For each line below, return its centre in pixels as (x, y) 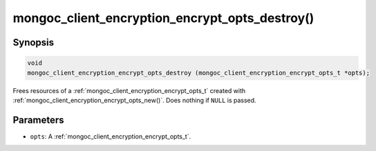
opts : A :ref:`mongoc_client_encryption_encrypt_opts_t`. (111, 136)
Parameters (38, 120)
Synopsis (34, 42)
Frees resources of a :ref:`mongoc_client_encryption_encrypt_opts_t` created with (129, 90)
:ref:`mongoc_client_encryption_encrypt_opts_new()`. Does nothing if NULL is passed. (134, 100)
